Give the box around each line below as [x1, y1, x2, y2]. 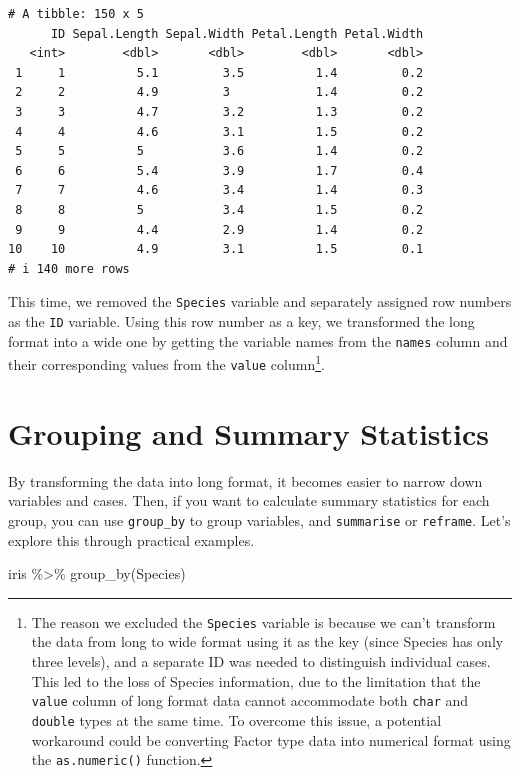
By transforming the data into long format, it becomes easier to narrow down [8, 470, 483, 491]
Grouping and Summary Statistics [8, 412, 490, 453]
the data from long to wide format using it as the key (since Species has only [31, 631, 504, 652]
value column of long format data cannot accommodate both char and [31, 690, 469, 711]
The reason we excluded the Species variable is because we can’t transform [31, 611, 496, 632]
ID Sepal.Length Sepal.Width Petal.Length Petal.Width [50, 26, 424, 41]
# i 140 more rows [8, 261, 130, 276]
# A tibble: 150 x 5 [8, 7, 145, 21]
